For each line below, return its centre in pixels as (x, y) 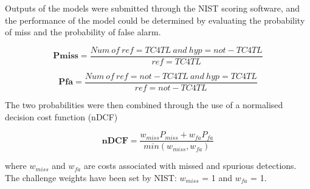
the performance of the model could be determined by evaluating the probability (155, 20)
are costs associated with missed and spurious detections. (190, 166)
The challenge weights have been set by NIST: (91, 177)
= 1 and (217, 177)
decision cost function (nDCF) (61, 116)
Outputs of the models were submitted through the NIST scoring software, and (153, 8)
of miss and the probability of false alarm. (83, 32)
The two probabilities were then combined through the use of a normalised (144, 104)
